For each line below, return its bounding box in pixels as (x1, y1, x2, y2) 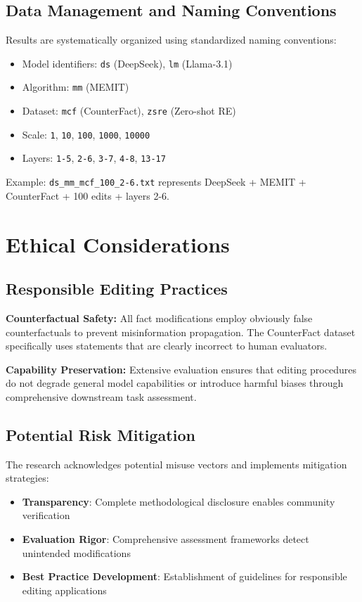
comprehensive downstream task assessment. (6, 389, 197, 404)
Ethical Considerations (6, 229, 230, 258)
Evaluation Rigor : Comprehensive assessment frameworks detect (22, 532, 309, 546)
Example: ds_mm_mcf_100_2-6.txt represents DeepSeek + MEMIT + (6, 174, 306, 189)
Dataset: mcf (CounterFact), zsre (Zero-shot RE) (22, 103, 236, 118)
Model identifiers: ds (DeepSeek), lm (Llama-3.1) (22, 56, 233, 70)
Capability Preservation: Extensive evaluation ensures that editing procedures (6, 361, 356, 376)
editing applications (22, 582, 107, 597)
